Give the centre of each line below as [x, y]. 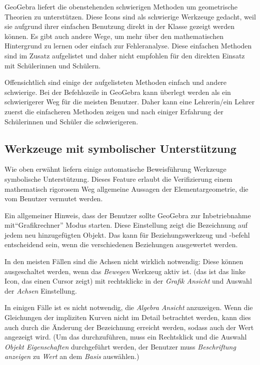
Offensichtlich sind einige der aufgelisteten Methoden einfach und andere [116, 82]
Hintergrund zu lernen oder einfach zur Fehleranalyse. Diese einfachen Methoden [128, 46]
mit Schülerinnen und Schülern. [53, 65]
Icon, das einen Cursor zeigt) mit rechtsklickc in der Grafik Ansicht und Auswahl [128, 281]
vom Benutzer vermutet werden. [54, 198]
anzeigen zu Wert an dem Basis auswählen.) [72, 356]
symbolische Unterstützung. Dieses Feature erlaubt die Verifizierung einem [118, 179]
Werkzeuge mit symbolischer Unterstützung [120, 148]
